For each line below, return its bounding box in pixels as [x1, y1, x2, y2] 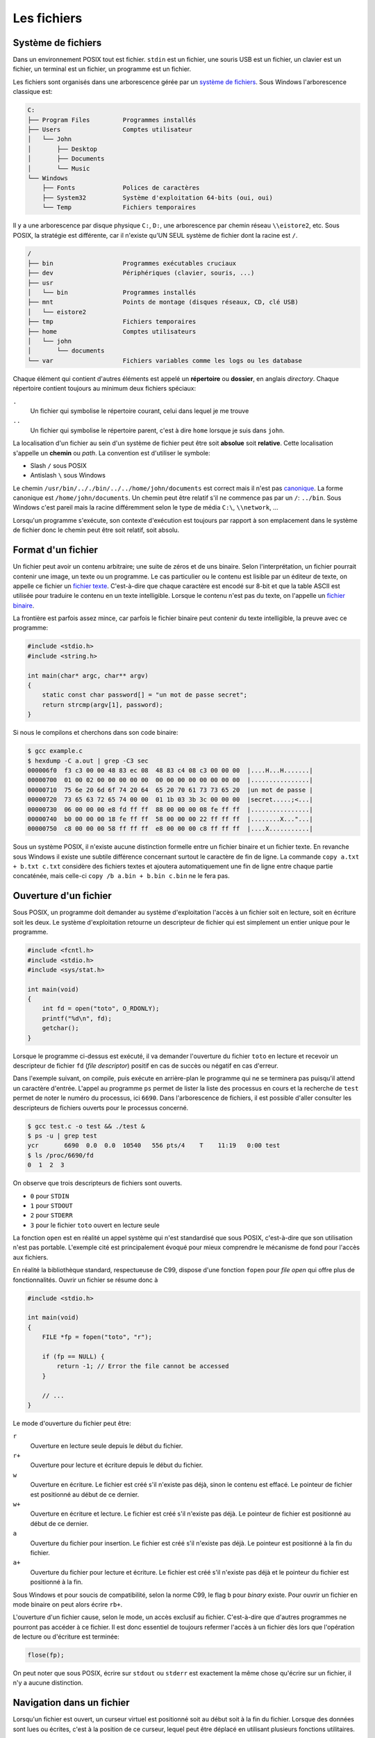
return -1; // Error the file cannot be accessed [56, 1363, 229, 1370]
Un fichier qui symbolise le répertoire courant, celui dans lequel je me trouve [30, 407, 249, 415]
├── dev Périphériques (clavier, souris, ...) [27, 269, 255, 277]
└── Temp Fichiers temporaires [42, 204, 197, 211]
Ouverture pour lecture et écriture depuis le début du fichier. [30, 1461, 203, 1470]
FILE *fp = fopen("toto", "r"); [42, 1333, 153, 1341]
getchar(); [42, 1024, 79, 1032]
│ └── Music [27, 164, 90, 172]
